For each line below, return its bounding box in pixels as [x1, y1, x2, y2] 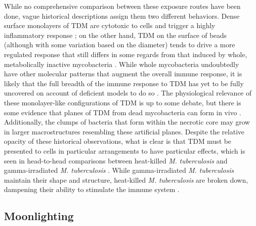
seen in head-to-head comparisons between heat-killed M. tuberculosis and [4, 155, 228, 165]
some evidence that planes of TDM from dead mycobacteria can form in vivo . [4, 107, 241, 117]
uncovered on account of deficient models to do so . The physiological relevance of [4, 88, 252, 98]
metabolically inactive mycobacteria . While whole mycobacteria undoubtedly [4, 59, 239, 69]
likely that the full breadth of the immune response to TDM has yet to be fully [4, 78, 244, 88]
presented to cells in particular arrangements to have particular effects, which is [4, 145, 245, 156]
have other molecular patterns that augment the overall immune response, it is [4, 68, 242, 79]
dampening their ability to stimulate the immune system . [4, 184, 179, 194]
